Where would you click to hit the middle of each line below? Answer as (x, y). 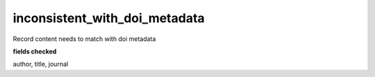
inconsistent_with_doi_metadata (109, 18)
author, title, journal (41, 64)
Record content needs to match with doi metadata (84, 39)
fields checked (35, 51)
